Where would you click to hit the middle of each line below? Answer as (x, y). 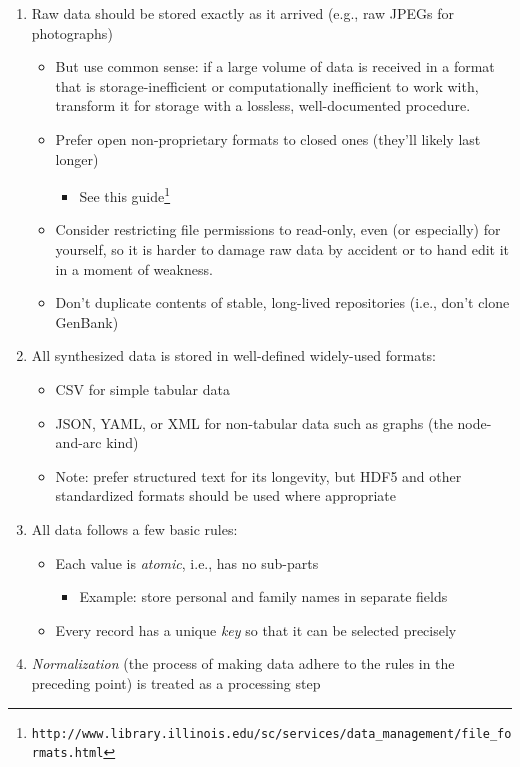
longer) (77, 158)
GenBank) (87, 321)
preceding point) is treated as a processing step (176, 682)
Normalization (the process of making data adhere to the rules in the (243, 663)
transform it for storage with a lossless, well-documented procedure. (263, 105)
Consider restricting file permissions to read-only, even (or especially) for (278, 229)
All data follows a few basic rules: (134, 528)
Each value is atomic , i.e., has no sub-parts (187, 562)
